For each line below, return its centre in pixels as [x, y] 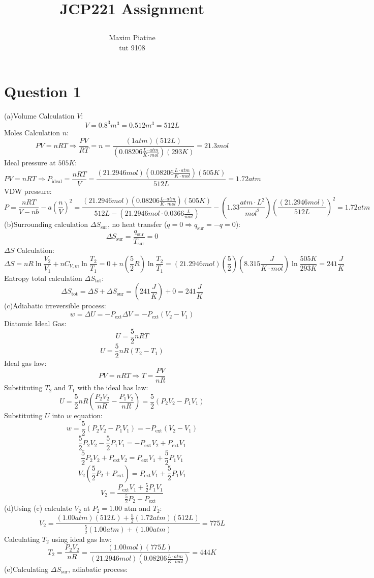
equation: [88, 415]
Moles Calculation [32, 132]
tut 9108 [132, 47]
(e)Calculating [26, 569]
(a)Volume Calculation [39, 115]
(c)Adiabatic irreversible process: [55, 306]
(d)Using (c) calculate [38, 508]
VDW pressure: [28, 191]
